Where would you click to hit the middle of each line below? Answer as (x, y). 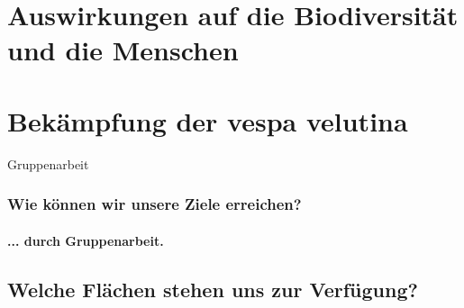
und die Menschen (123, 50)
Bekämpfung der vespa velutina (208, 120)
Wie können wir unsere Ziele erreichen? (155, 204)
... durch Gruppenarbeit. (86, 240)
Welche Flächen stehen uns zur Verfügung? (213, 289)
